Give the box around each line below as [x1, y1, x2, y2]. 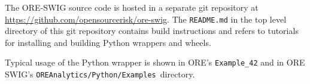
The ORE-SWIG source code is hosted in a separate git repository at [5, 1, 259, 13]
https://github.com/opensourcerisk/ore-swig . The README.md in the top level [5, 13, 287, 25]
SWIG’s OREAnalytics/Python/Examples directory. [5, 68, 195, 80]
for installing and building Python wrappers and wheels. [5, 36, 211, 48]
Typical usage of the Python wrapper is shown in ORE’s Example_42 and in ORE [5, 56, 305, 69]
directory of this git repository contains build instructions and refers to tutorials [5, 24, 299, 37]
